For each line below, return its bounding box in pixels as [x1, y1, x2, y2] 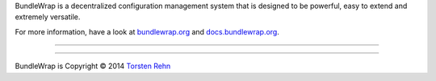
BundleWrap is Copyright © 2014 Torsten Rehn [15, 61, 171, 71]
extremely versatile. [15, 12, 81, 22]
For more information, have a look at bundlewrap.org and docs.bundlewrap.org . [15, 26, 280, 36]
